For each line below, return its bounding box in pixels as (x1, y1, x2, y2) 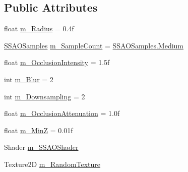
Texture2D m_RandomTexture (4, 158, 101, 169)
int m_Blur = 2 (4, 74, 53, 84)
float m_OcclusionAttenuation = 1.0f (4, 108, 120, 119)
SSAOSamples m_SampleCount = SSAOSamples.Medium (4, 40, 184, 50)
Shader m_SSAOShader (4, 142, 79, 152)
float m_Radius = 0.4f (4, 23, 74, 34)
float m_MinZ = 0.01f (4, 125, 73, 135)
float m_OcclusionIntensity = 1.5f (4, 57, 110, 68)
